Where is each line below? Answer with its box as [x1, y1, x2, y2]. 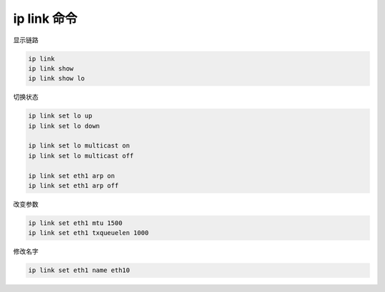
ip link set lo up [28, 112, 93, 120]
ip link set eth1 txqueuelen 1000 [28, 229, 149, 237]
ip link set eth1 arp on [28, 172, 115, 179]
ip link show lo [28, 75, 86, 83]
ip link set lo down [28, 122, 100, 130]
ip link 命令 [13, 11, 78, 26]
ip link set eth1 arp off [28, 182, 119, 190]
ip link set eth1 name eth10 [28, 266, 130, 274]
